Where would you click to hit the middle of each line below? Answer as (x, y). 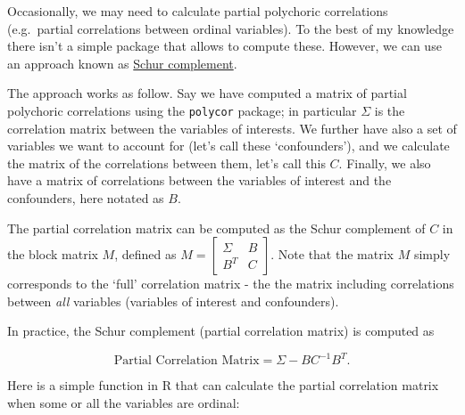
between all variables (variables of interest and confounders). (173, 301)
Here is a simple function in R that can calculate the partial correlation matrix (223, 385)
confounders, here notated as (86, 198)
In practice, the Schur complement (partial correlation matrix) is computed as (221, 331)
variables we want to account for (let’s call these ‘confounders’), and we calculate (228, 146)
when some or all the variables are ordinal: (124, 403)
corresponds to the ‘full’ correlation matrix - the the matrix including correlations (231, 284)
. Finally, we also (385, 163)
